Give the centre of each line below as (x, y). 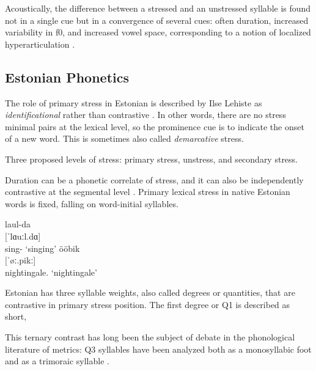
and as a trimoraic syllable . (57, 361)
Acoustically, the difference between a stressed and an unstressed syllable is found (158, 8)
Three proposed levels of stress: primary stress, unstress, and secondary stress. (152, 159)
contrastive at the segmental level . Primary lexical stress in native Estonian (148, 192)
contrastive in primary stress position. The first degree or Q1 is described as (148, 304)
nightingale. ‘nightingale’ (51, 272)
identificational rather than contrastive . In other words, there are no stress (145, 115)
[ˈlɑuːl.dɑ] (23, 236)
